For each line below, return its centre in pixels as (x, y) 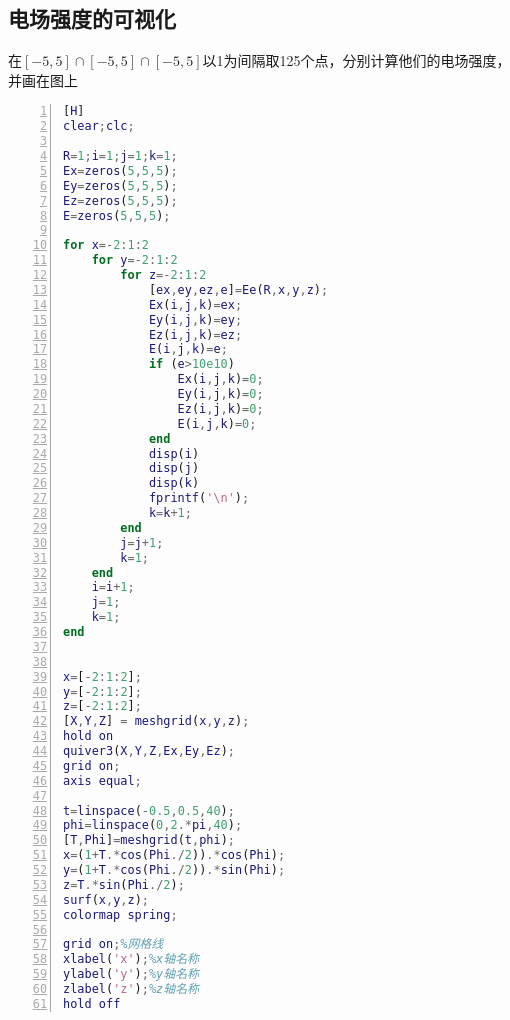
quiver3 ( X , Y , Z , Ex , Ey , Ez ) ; (149, 751)
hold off (92, 1003)
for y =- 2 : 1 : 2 (134, 260)
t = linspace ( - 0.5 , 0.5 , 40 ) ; (149, 810)
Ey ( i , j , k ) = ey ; (195, 319)
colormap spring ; (120, 914)
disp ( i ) (174, 453)
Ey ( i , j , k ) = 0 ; (220, 394)
